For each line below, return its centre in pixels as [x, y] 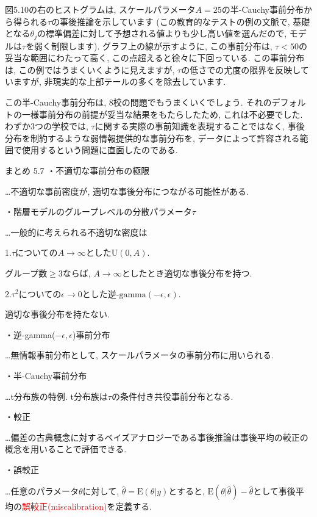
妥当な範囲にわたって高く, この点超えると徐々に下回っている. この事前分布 [155, 58]
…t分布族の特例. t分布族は [56, 396]
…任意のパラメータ [42, 491]
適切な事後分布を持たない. [57, 314]
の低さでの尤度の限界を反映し [241, 69]
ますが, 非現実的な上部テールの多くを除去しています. [119, 81]
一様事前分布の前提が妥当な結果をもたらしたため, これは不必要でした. [162, 114]
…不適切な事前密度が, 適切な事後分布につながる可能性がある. [127, 191]
